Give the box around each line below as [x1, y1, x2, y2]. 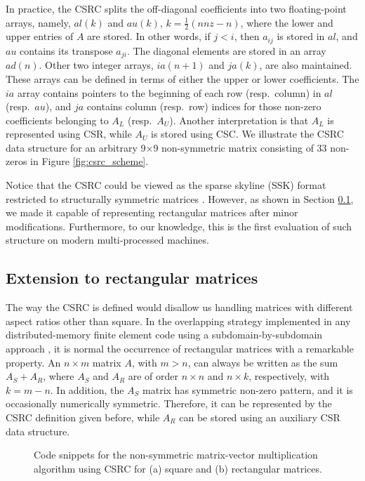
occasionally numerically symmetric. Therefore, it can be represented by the [6, 396, 332, 411]
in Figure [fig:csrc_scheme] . [30, 154, 149, 169]
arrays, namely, [6, 15, 71, 29]
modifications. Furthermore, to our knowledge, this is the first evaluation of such [6, 218, 352, 233]
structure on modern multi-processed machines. [6, 232, 209, 247]
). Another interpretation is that [169, 112, 309, 127]
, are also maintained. [259, 58, 352, 72]
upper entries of [6, 29, 74, 44]
